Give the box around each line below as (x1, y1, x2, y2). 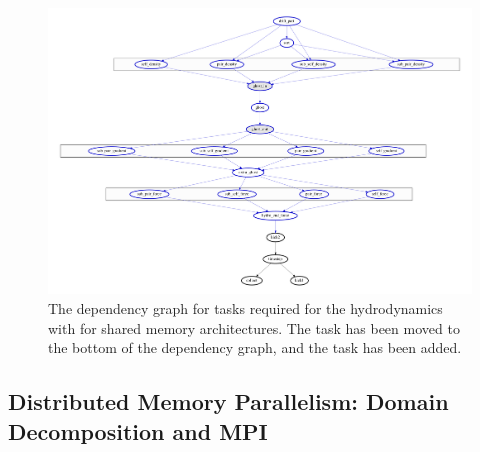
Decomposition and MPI (8, 415, 268, 446)
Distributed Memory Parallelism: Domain (8, 386, 449, 417)
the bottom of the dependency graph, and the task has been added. (48, 337, 462, 358)
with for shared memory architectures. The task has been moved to (48, 317, 460, 338)
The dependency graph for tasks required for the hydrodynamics (48, 297, 443, 318)
